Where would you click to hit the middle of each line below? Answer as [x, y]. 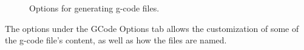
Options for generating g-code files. [94, 8]
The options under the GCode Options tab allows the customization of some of [152, 28]
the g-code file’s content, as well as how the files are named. [116, 40]
